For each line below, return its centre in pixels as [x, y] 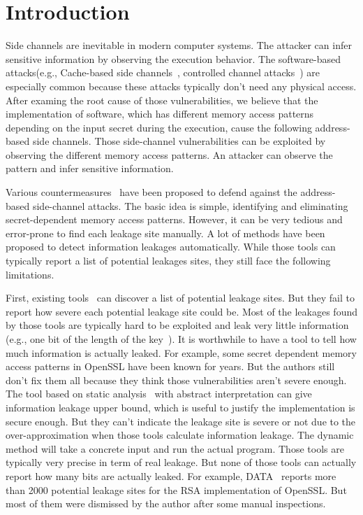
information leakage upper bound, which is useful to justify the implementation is [180, 407]
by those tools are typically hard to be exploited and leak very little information [177, 325]
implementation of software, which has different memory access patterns [160, 114]
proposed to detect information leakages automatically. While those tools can [171, 247]
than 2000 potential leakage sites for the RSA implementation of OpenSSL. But [176, 489]
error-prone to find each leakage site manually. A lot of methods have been [165, 233]
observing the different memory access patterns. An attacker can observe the [169, 154]
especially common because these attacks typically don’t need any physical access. [181, 86]
